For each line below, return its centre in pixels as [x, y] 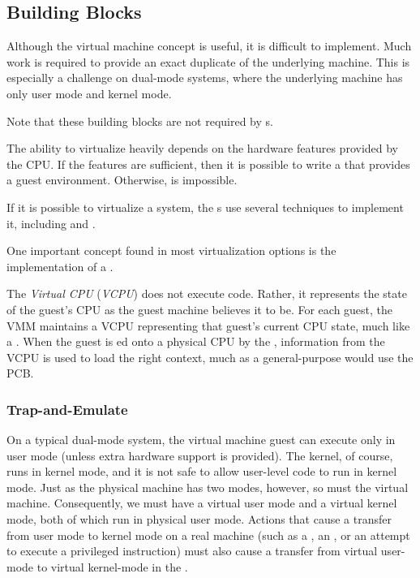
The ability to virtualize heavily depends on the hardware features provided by [202, 148]
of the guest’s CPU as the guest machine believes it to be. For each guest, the [200, 309]
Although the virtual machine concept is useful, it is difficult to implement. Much [209, 46]
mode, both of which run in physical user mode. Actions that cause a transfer [199, 519]
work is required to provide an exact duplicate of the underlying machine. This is [208, 61]
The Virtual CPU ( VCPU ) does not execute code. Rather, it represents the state [207, 293]
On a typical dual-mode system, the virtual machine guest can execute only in [201, 440]
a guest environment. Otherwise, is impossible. [122, 180]
